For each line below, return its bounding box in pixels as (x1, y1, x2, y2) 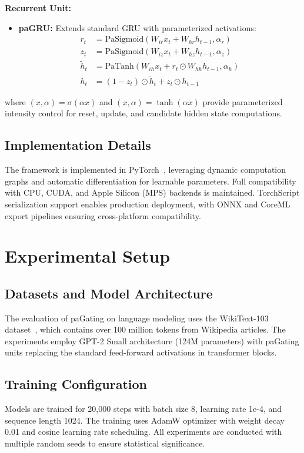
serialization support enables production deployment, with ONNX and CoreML (5, 197, 290, 210)
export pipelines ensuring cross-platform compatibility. (5, 209, 201, 222)
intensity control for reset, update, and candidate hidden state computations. (5, 107, 282, 119)
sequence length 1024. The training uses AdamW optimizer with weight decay (5, 414, 285, 426)
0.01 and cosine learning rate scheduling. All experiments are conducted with (5, 425, 282, 438)
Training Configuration (5, 375, 147, 393)
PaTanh (105, 62, 134, 71)
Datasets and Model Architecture (5, 284, 213, 302)
